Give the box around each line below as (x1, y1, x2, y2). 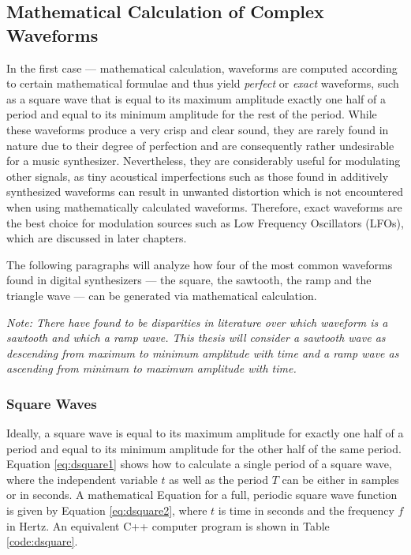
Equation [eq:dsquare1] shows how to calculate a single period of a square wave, (6, 456, 392, 472)
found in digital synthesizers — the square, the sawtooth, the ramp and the (6, 272, 372, 288)
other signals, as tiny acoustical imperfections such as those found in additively (6, 167, 389, 184)
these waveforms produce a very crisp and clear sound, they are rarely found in (6, 121, 389, 137)
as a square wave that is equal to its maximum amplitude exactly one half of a (6, 90, 386, 107)
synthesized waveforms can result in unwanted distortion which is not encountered (6, 183, 404, 200)
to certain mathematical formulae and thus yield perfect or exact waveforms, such (6, 75, 399, 92)
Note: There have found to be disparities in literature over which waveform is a (6, 313, 388, 330)
